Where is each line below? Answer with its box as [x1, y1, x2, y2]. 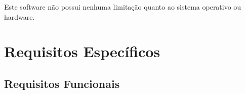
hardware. [4, 11, 35, 22]
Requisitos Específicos [4, 41, 160, 62]
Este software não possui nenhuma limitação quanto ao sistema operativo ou [4, 2, 241, 12]
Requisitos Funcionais [4, 75, 120, 91]
